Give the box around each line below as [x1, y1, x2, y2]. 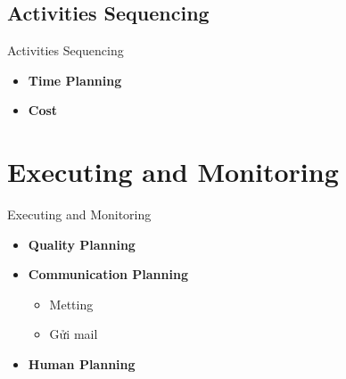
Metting [49, 294, 94, 313]
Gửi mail [49, 325, 98, 343]
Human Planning [28, 355, 136, 374]
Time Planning [28, 70, 122, 89]
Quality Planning [28, 235, 136, 253]
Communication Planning [28, 265, 188, 284]
